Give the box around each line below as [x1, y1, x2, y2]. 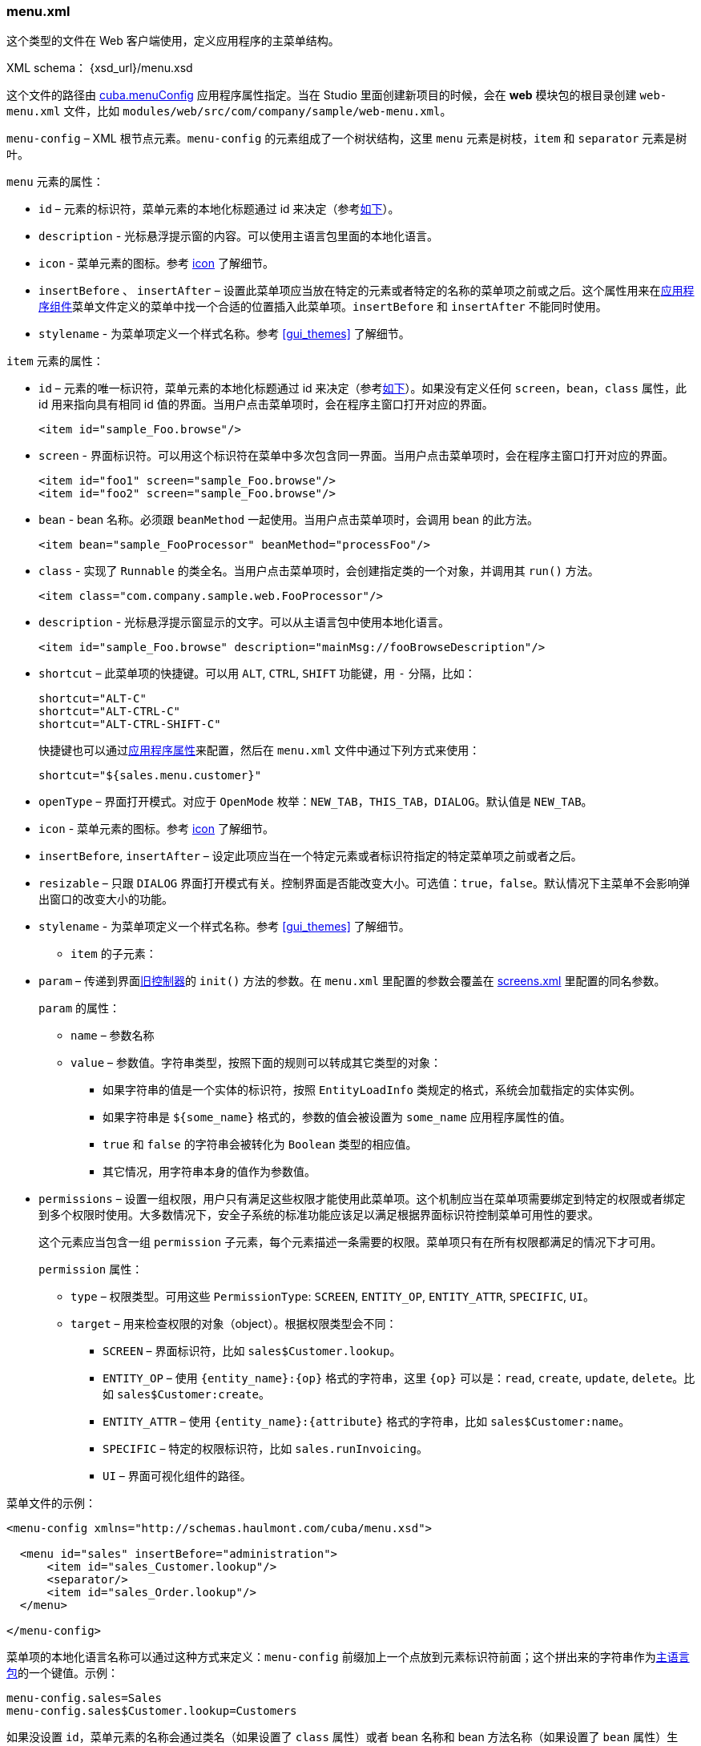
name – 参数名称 [71, 1028, 155, 1043]
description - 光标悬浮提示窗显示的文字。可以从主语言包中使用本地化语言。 [38, 615, 450, 630]
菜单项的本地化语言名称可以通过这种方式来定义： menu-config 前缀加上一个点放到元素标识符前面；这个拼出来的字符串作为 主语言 [6, 1650, 690, 1664]
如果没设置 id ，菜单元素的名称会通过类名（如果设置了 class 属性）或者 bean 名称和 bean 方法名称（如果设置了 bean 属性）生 [6, 1730, 679, 1744]
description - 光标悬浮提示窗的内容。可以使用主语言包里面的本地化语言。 [38, 229, 439, 243]
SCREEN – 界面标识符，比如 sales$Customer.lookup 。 [103, 1344, 401, 1358]
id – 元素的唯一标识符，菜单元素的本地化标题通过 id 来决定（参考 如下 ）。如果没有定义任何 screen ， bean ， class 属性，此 [38, 381, 687, 396]
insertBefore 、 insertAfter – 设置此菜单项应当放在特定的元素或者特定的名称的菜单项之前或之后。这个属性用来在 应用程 [38, 284, 695, 298]
